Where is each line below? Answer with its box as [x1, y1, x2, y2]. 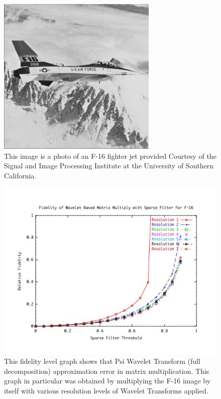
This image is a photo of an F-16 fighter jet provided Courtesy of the [4, 150, 216, 161]
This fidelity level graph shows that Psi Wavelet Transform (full [4, 356, 200, 366]
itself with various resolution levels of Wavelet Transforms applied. [4, 385, 208, 396]
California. [4, 170, 37, 180]
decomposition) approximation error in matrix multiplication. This [4, 365, 209, 376]
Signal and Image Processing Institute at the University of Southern [4, 160, 214, 171]
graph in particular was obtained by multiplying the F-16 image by [4, 375, 211, 386]
